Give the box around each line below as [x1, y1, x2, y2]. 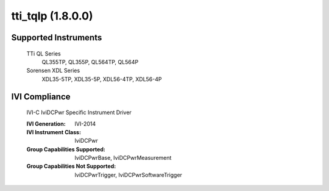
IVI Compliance [11, 92, 71, 102]
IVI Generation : [26, 120, 66, 128]
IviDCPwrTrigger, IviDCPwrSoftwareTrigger [74, 171, 183, 178]
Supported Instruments [11, 32, 102, 43]
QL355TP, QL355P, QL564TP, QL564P [41, 58, 139, 65]
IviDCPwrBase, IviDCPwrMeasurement [74, 154, 172, 162]
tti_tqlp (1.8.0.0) [11, 9, 94, 23]
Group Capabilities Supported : [26, 145, 106, 153]
